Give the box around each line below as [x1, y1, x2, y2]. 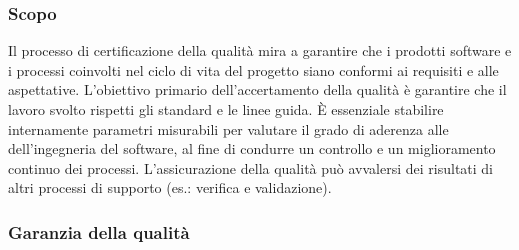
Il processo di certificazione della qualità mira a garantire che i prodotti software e [8, 40, 512, 61]
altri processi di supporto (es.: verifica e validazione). [8, 177, 332, 198]
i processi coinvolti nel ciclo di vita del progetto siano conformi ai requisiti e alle [8, 59, 499, 80]
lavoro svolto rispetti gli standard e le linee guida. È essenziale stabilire [8, 99, 444, 119]
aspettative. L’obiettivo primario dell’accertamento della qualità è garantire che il [8, 79, 507, 100]
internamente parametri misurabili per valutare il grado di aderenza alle [8, 118, 449, 139]
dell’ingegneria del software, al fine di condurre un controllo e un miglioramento [8, 138, 496, 159]
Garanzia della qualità [8, 219, 190, 244]
